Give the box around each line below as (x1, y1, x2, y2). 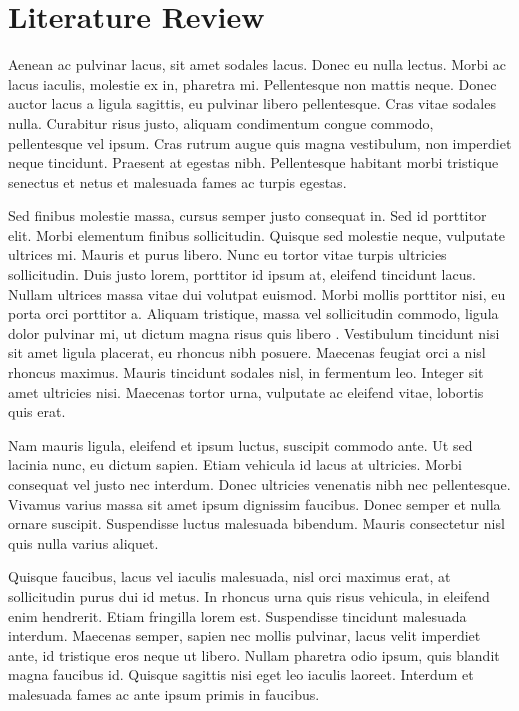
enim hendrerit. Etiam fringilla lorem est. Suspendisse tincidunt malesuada (8, 605, 467, 626)
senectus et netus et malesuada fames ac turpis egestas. (8, 171, 347, 192)
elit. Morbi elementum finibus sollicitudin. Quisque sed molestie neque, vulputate (8, 224, 506, 245)
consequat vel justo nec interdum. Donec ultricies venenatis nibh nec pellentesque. (8, 474, 511, 494)
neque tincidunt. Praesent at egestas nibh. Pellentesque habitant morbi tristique (8, 152, 499, 173)
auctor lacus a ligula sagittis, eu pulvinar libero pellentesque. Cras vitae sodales (8, 93, 496, 114)
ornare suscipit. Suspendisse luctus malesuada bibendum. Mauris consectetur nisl (8, 513, 505, 534)
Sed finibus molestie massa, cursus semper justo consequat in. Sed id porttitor (8, 205, 487, 226)
